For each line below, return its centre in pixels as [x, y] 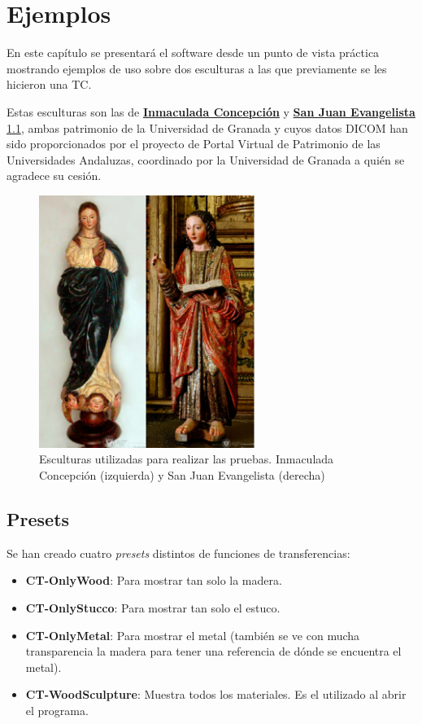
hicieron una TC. [49, 84]
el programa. [57, 710]
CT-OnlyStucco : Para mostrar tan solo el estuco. [153, 607]
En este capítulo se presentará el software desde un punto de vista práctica [193, 53]
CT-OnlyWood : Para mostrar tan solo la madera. [154, 580]
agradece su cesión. [54, 176]
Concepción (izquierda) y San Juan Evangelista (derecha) [182, 475]
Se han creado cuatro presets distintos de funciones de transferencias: [178, 553]
